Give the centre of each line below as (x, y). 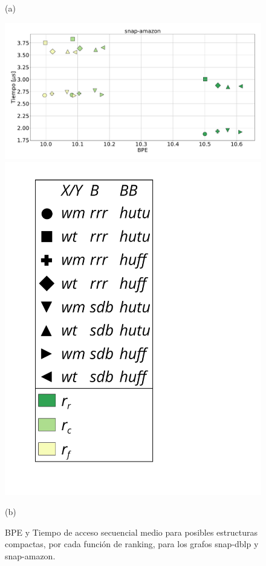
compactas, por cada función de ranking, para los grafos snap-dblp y (132, 544)
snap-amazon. (30, 555)
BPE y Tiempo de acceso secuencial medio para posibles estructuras (131, 532)
